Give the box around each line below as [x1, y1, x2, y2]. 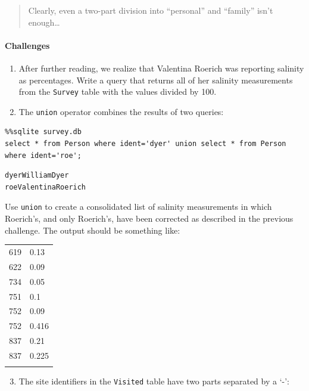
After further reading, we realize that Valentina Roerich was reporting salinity [18, 61, 304, 74]
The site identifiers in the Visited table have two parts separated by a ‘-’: [18, 375, 289, 387]
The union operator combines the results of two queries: [18, 105, 224, 117]
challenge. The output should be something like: [5, 224, 180, 236]
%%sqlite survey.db [5, 128, 82, 136]
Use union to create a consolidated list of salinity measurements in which [5, 200, 272, 213]
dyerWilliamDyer [5, 171, 69, 180]
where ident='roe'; [5, 151, 82, 160]
